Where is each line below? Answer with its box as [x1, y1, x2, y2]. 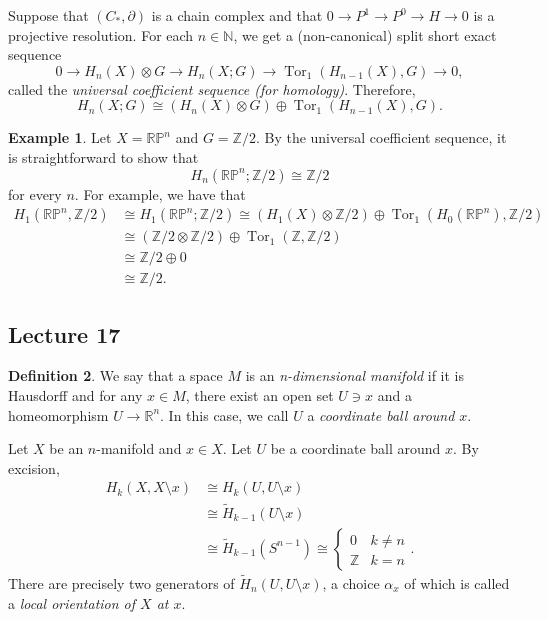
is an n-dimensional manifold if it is [245, 365, 465, 386]
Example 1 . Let [8, 127, 112, 148]
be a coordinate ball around [270, 438, 441, 459]
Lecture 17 [8, 318, 121, 349]
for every [8, 183, 62, 204]
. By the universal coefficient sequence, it [255, 127, 507, 148]
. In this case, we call [160, 404, 289, 425]
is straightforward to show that [8, 146, 199, 167]
